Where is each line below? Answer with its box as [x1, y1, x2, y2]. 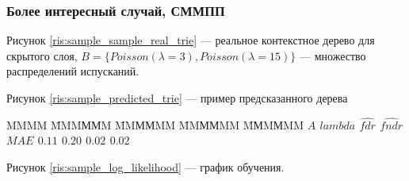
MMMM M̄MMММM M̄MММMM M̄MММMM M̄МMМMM [6, 116, 304, 133]
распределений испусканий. [6, 63, 140, 79]
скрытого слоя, [6, 47, 78, 64]
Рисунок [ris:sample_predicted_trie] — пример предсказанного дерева [6, 90, 348, 106]
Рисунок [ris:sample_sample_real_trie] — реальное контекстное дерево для [6, 32, 375, 48]
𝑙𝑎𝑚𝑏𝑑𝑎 [319, 120, 356, 132]
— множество [300, 47, 366, 64]
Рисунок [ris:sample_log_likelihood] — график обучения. [6, 159, 285, 175]
